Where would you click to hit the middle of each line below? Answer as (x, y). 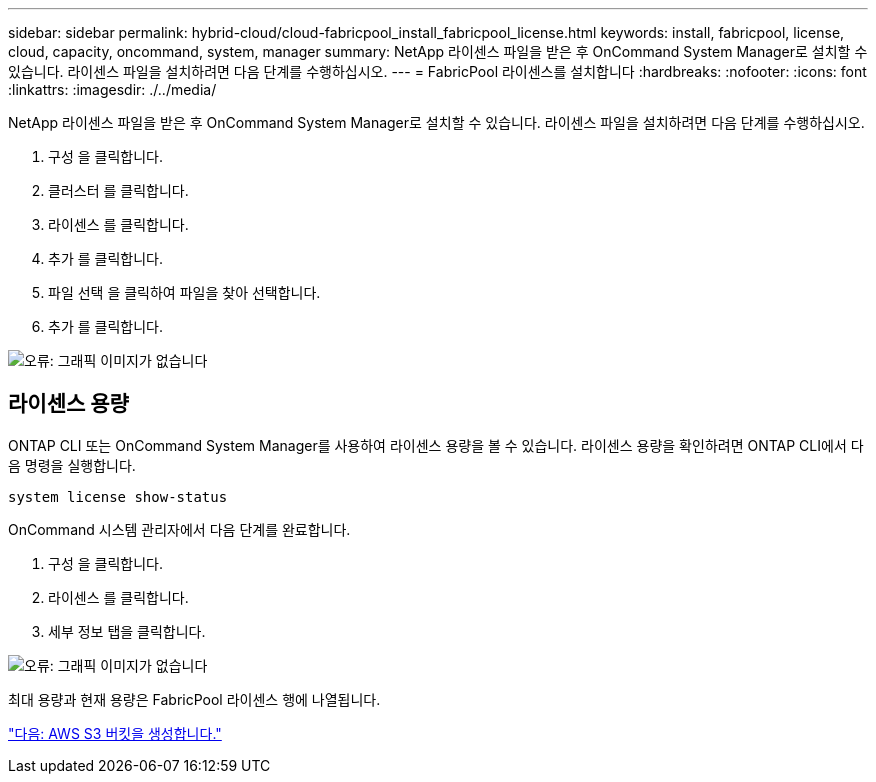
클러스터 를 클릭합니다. (118, 190)
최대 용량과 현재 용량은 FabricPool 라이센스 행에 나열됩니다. (194, 699)
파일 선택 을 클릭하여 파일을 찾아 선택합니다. (184, 292)
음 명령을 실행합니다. (72, 465)
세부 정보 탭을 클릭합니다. (127, 631)
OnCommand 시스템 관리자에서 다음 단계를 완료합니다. (179, 529)
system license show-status (118, 496)
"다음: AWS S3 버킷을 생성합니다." (115, 733)
